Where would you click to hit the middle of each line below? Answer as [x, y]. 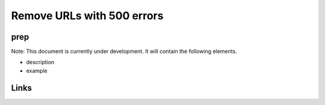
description [40, 62]
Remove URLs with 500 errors [87, 16]
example [37, 70]
